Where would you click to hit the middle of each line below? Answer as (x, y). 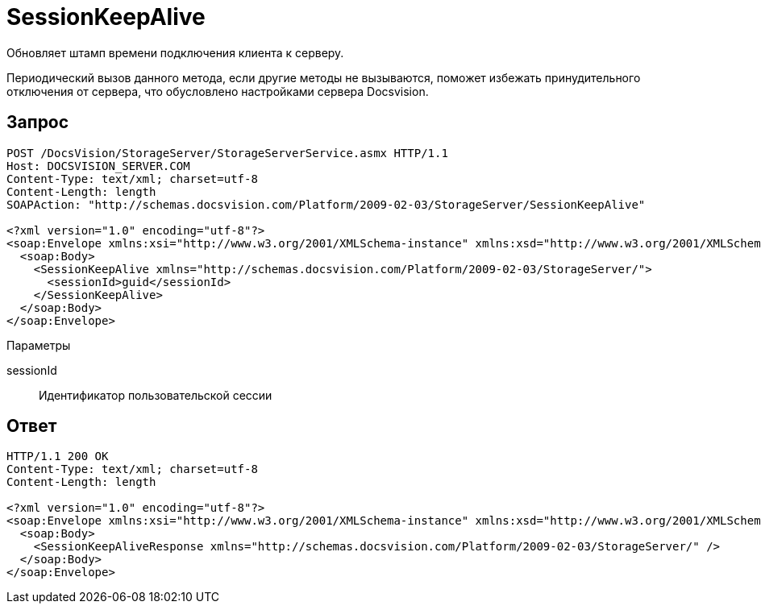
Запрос (38, 122)
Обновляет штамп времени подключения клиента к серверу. (175, 52)
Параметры (39, 345)
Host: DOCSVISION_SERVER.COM (98, 166)
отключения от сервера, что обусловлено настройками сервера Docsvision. (218, 91)
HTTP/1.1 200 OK (58, 456)
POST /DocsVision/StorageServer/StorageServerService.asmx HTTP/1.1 (227, 153)
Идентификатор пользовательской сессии (156, 395)
